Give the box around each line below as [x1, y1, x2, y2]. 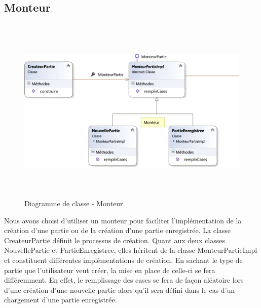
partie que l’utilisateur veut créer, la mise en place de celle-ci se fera [4, 264, 215, 275]
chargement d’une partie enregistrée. [4, 294, 117, 305]
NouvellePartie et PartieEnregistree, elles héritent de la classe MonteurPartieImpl [4, 245, 257, 255]
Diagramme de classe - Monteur [24, 198, 123, 208]
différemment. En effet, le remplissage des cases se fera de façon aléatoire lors [4, 275, 244, 285]
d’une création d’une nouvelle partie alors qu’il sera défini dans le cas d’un [4, 284, 235, 295]
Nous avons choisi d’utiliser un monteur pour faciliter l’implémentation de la [4, 215, 242, 225]
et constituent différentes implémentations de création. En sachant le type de [4, 254, 243, 265]
